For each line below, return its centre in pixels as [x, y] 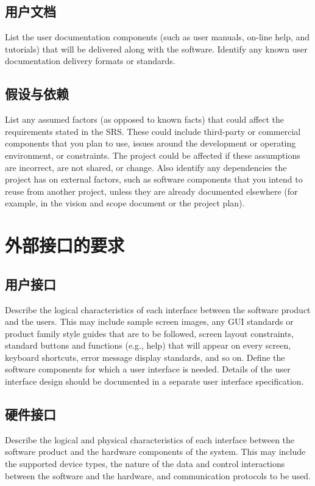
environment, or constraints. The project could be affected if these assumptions [153, 155]
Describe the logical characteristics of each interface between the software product [158, 309]
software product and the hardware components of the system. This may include [155, 452]
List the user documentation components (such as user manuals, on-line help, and [157, 37]
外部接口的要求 [65, 245]
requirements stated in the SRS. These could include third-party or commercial [153, 131]
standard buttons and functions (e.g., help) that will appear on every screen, [148, 345]
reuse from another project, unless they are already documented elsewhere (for [151, 191]
